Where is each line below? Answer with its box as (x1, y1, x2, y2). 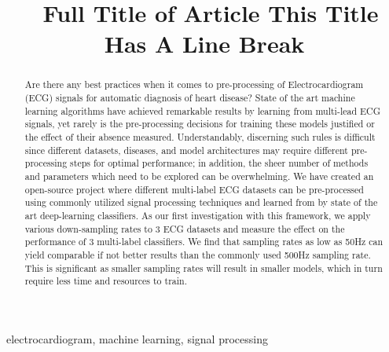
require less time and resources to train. (24, 274, 187, 288)
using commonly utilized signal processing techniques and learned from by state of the (24, 196, 378, 209)
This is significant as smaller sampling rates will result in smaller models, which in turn (24, 261, 383, 274)
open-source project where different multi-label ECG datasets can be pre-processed (24, 182, 364, 196)
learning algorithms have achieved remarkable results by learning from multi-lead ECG (24, 104, 380, 117)
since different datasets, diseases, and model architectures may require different (24, 143, 348, 156)
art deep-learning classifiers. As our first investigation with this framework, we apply (24, 208, 371, 222)
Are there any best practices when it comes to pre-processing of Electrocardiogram (24, 78, 364, 91)
